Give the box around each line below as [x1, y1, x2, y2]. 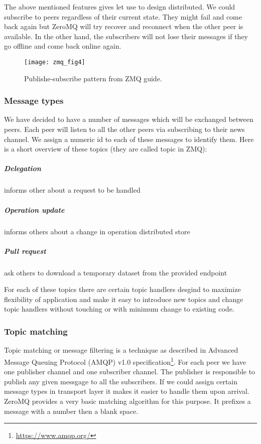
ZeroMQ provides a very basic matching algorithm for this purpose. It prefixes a [4, 395, 251, 406]
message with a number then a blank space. [4, 405, 139, 416]
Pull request [4, 245, 46, 256]
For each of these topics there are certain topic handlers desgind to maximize [4, 284, 241, 294]
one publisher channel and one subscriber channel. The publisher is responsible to [4, 366, 255, 377]
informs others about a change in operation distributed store [4, 226, 190, 236]
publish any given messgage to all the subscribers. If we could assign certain [4, 376, 238, 386]
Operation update [4, 204, 65, 215]
